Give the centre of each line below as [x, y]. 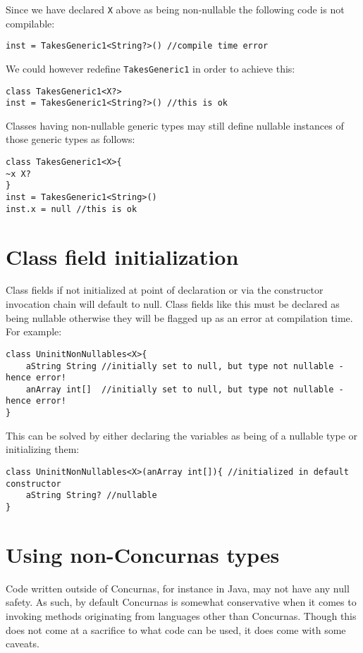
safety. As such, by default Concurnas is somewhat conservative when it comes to [181, 602]
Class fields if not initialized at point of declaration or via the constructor [165, 290]
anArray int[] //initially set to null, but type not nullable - [185, 389]
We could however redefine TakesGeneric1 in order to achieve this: [150, 68]
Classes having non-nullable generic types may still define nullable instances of [175, 125]
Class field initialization [122, 256]
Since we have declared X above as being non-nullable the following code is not [175, 9]
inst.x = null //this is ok [72, 209]
